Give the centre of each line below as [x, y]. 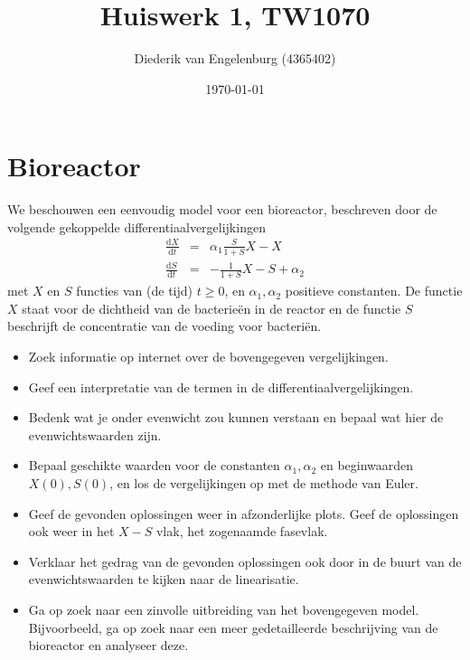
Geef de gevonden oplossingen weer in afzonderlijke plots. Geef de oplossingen [244, 513]
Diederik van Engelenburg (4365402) [235, 58]
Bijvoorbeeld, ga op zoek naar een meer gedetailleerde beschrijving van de [233, 627]
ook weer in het [71, 531]
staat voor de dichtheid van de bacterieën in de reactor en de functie [211, 308]
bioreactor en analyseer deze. [108, 645]
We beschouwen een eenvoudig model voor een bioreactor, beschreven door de [222, 209]
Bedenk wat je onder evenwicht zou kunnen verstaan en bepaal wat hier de [236, 417]
